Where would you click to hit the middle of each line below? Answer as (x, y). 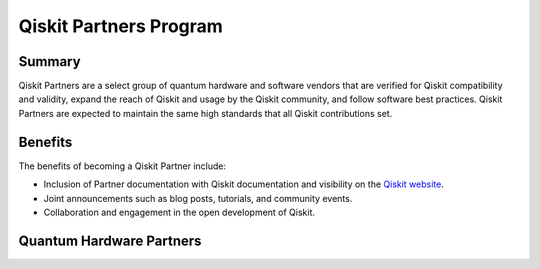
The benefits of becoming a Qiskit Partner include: (122, 166)
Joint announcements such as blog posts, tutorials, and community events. (198, 198)
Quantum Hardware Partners (110, 240)
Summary (49, 61)
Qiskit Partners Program (121, 26)
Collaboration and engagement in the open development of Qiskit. (179, 212)
